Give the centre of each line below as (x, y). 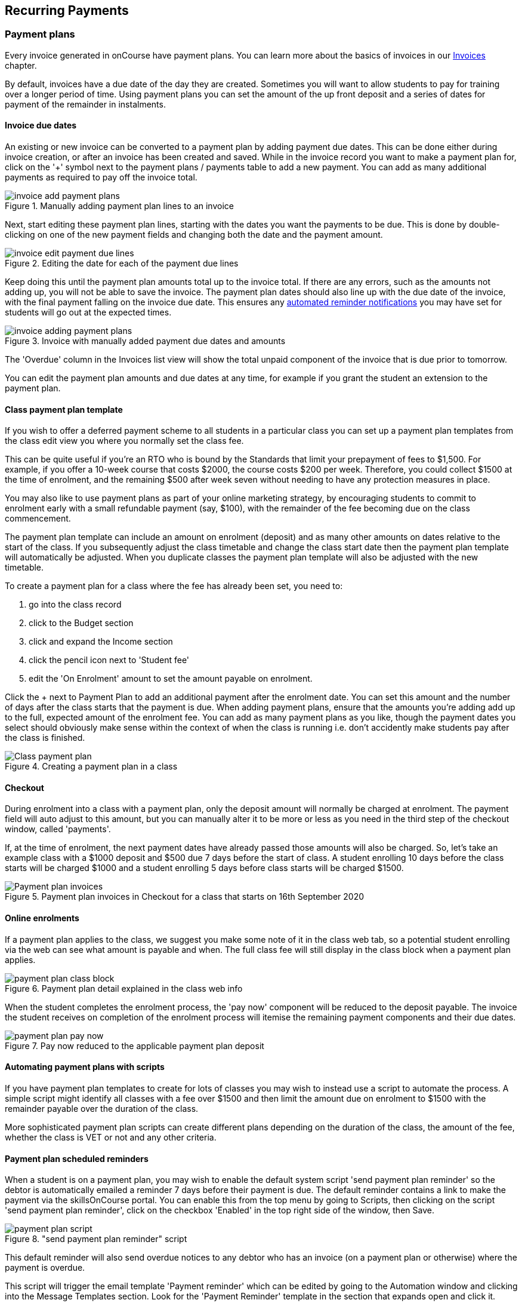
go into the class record (75, 605)
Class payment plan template (64, 409)
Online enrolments (42, 918)
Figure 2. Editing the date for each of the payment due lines (122, 263)
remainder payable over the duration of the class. (102, 1108)
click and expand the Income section (101, 642)
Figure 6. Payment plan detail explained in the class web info (124, 988)
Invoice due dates (41, 125)
